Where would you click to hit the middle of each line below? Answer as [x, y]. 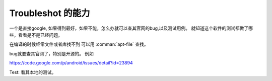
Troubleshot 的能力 [50, 13]
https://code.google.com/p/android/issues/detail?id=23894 [71, 63]
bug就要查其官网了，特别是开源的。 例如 [52, 53]
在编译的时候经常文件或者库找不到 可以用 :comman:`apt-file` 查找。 [79, 44]
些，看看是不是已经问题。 [36, 35]
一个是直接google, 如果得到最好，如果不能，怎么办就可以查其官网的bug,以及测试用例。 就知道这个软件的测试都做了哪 [131, 28]
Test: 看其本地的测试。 [33, 72]
